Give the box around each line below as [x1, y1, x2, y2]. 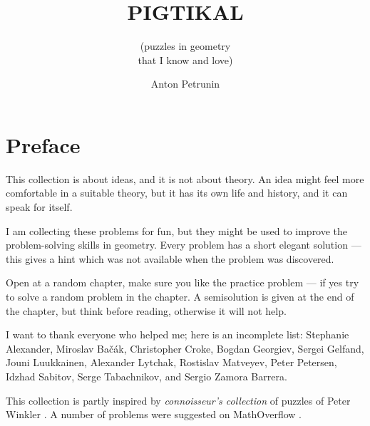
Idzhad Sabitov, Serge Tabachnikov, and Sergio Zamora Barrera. [6, 368, 287, 383]
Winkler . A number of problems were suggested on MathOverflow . [6, 407, 302, 422]
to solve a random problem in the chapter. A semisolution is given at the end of [6, 289, 354, 303]
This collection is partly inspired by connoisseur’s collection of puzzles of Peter [6, 393, 351, 407]
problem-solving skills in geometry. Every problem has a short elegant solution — [6, 237, 361, 252]
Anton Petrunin [150, 76, 220, 91]
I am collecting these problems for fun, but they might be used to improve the [6, 223, 348, 238]
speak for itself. [6, 199, 73, 214]
